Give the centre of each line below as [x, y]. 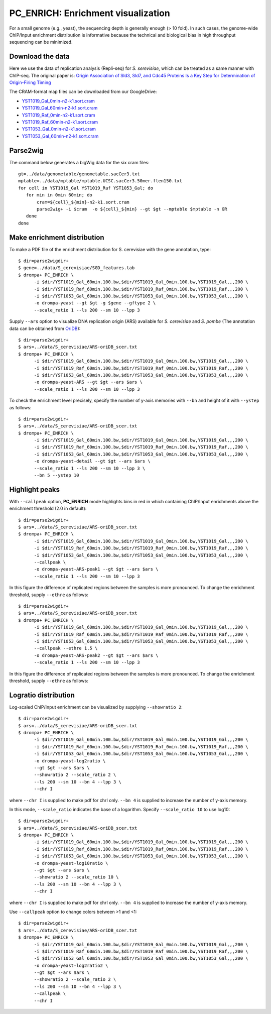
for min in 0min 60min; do [59, 195]
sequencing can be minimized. [41, 42]
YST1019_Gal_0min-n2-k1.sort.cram [58, 101]
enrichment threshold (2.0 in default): [48, 509]
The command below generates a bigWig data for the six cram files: [80, 162]
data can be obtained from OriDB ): [45, 328]
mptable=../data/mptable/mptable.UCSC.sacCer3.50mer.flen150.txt [100, 181]
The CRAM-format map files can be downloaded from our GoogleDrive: [83, 92]
